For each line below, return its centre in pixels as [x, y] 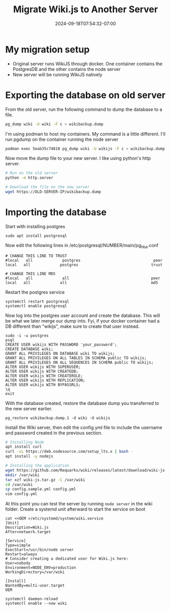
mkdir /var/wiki [22, 475]
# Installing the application [37, 466]
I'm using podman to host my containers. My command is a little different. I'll [85, 134]
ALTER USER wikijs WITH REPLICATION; [45, 380]
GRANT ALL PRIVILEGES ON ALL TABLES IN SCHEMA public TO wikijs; [76, 358]
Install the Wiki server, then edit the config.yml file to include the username [84, 427]
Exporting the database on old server [85, 95]
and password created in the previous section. [54, 433]
